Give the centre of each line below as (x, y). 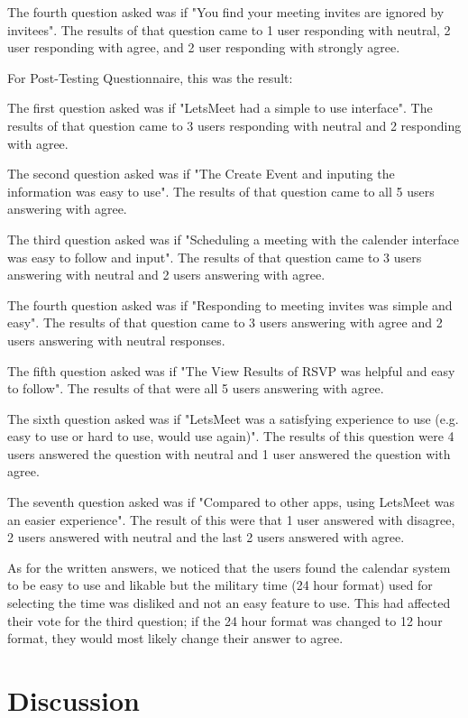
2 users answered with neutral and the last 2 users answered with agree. (206, 537)
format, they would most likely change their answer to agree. (175, 638)
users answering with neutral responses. (116, 340)
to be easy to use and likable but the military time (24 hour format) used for (220, 585)
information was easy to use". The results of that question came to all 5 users (221, 191)
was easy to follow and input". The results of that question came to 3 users (215, 257)
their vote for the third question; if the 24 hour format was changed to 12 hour (225, 620)
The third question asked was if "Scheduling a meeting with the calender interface (234, 239)
